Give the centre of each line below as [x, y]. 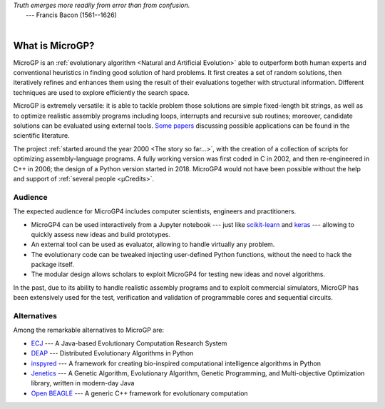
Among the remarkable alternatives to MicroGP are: [88, 330]
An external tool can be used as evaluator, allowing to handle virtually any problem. [153, 244]
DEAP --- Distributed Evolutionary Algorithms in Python [112, 353]
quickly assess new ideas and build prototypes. [101, 234]
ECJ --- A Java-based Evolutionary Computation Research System [129, 343]
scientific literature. [42, 136]
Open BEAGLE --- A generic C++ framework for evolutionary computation [140, 393]
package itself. [52, 265]
